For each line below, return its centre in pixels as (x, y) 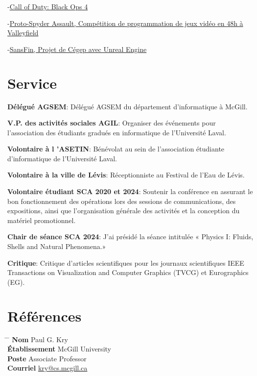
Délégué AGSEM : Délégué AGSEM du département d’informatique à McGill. (128, 106)
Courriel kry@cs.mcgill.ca (47, 368)
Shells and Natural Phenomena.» (57, 246)
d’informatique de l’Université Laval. (62, 158)
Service (32, 83)
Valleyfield (23, 33)
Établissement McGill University (59, 349)
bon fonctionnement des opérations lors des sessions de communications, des (122, 201)
